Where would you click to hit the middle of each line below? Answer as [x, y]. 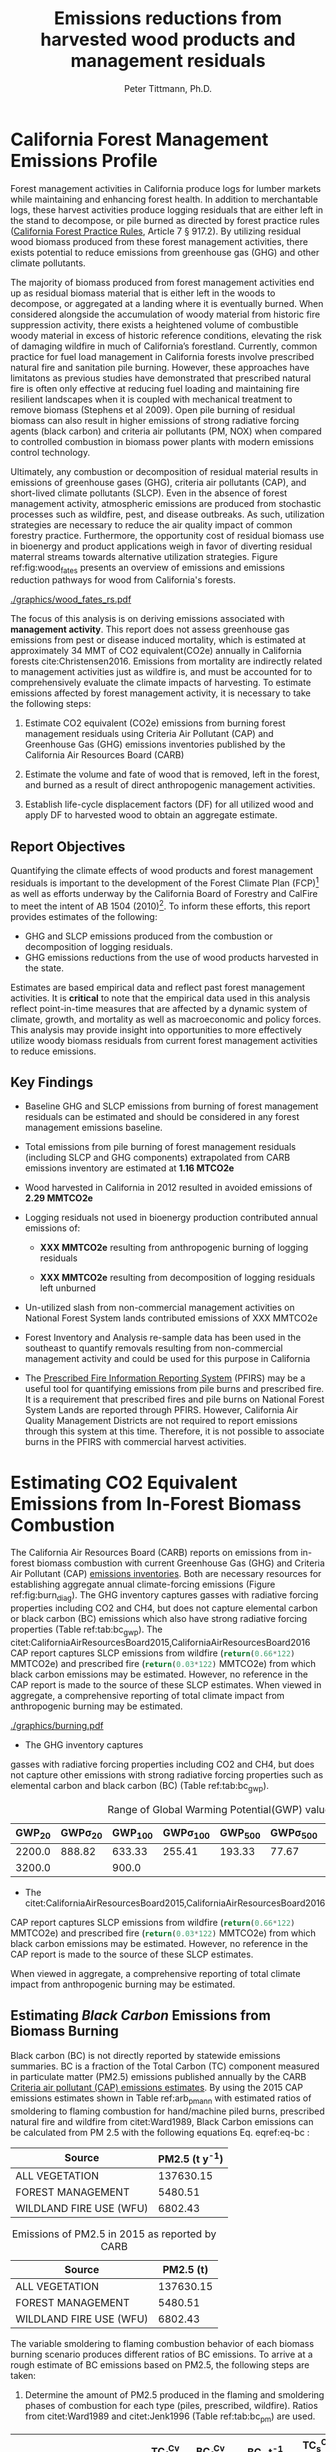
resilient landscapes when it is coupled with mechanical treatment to [151, 399]
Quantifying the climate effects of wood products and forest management [162, 871]
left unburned [68, 1288]
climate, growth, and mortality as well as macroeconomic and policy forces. [166, 1019]
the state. [44, 968]
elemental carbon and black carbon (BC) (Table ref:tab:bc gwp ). [140, 1786]
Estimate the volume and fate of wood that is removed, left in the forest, [172, 774]
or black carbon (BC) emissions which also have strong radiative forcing [159, 1619]
